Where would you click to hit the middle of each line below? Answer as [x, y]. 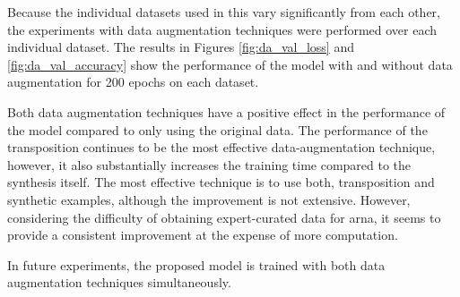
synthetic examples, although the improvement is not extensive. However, [209, 199]
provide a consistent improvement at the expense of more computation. [203, 235]
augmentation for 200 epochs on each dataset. [133, 82]
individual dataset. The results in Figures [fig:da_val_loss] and [181, 47]
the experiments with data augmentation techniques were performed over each [222, 29]
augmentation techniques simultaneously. [119, 282]
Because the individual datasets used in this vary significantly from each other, [224, 12]
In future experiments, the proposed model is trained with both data [196, 264]
